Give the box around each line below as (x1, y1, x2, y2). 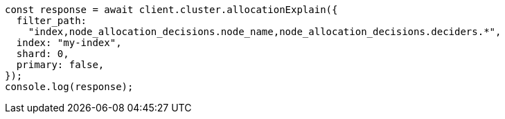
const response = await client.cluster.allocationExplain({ (5, 4, 338, 15)
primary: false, (16, 59, 105, 70)
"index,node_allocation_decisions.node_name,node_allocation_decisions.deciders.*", (28, 26, 502, 37)
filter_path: (16, 15, 87, 26)
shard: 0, (16, 48, 69, 59)
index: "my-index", (16, 37, 122, 48)
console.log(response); (5, 81, 134, 92)
